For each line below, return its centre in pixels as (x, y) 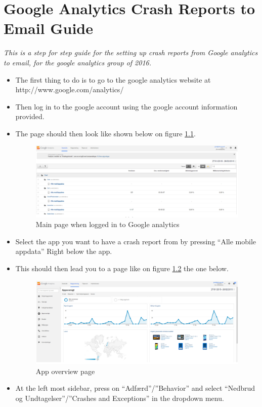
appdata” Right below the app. (64, 251)
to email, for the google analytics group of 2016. (78, 62)
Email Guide (49, 28)
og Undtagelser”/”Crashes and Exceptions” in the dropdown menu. (120, 398)
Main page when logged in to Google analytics (107, 224)
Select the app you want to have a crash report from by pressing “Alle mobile (136, 241)
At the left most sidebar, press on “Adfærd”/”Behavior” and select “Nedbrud (135, 388)
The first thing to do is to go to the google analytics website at (113, 79)
